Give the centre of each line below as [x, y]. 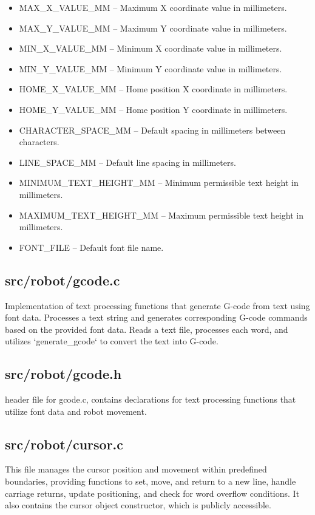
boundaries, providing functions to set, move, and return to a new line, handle [151, 481]
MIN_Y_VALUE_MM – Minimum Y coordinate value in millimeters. [151, 68]
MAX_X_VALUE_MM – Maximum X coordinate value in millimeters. [153, 7]
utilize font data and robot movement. [76, 411]
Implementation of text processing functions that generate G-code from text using [157, 305]
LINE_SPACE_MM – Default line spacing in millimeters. [127, 162]
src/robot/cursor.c [64, 444]
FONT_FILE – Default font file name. [91, 247]
